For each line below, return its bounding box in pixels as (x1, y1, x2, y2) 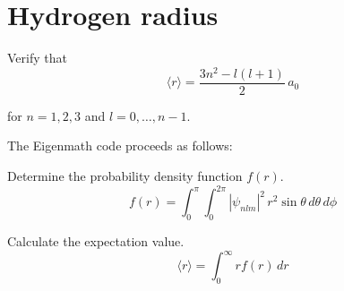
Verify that (7, 48, 67, 67)
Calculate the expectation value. (7, 231, 185, 250)
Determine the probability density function (7, 167, 243, 185)
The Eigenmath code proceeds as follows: (7, 136, 233, 155)
